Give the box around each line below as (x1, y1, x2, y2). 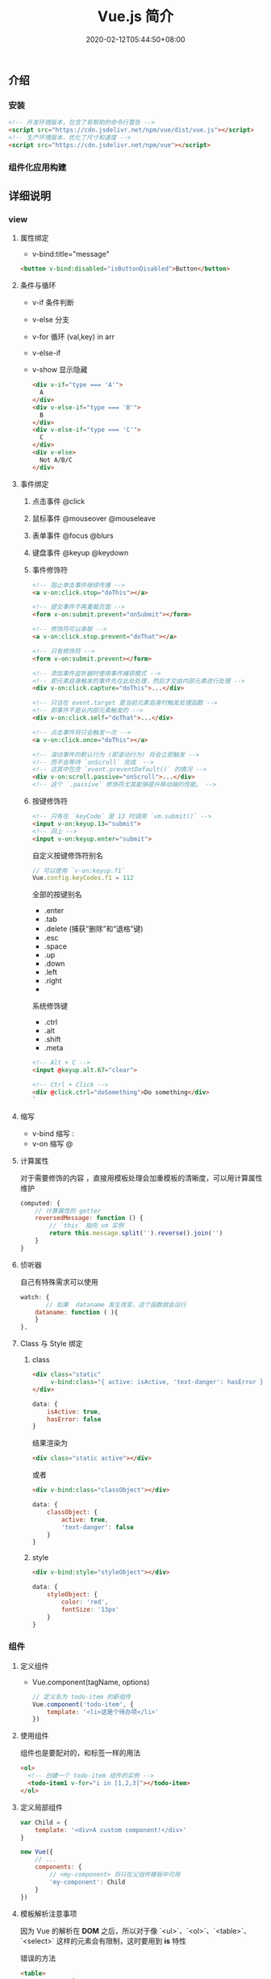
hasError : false (47, 1415, 102, 1423)
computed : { (19, 1199, 60, 1207)
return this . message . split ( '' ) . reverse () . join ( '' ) (49, 1229, 223, 1238)
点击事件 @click (31, 496, 85, 505)
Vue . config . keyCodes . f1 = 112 (31, 874, 135, 883)
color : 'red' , (60, 1598, 109, 1606)
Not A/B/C (39, 455, 73, 464)
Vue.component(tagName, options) (31, 1677, 150, 1687)
